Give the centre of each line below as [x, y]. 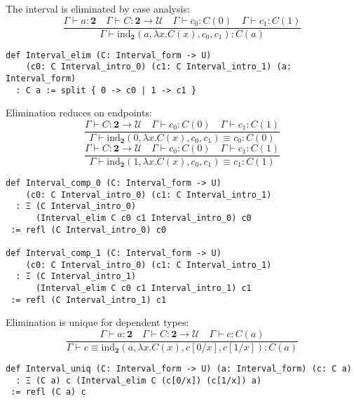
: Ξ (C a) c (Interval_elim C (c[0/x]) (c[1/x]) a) [139, 380]
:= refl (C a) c [48, 392]
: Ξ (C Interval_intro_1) [76, 277]
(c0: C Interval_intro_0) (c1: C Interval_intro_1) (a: [159, 67]
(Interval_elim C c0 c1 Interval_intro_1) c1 [143, 288]
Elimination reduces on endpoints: [79, 113]
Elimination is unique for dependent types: [97, 322]
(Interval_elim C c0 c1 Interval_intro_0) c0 [143, 218]
